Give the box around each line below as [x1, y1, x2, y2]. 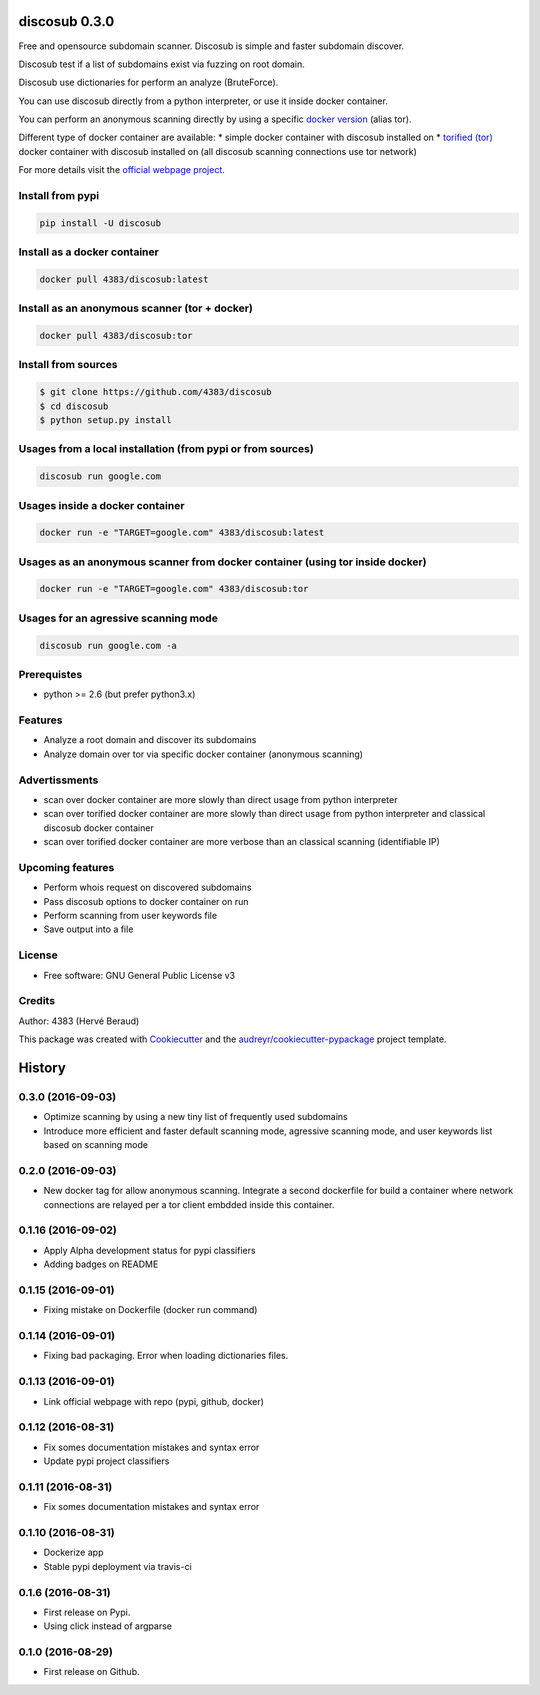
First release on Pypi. [43, 1606, 131, 1618]
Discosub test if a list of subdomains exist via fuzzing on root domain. [18, 58, 305, 70]
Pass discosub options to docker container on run [43, 895, 249, 907]
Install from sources [18, 358, 119, 372]
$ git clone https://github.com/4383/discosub [39, 386, 272, 398]
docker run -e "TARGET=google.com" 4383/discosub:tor [39, 583, 309, 595]
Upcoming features [18, 860, 115, 874]
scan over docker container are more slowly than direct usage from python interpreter [43, 793, 398, 805]
